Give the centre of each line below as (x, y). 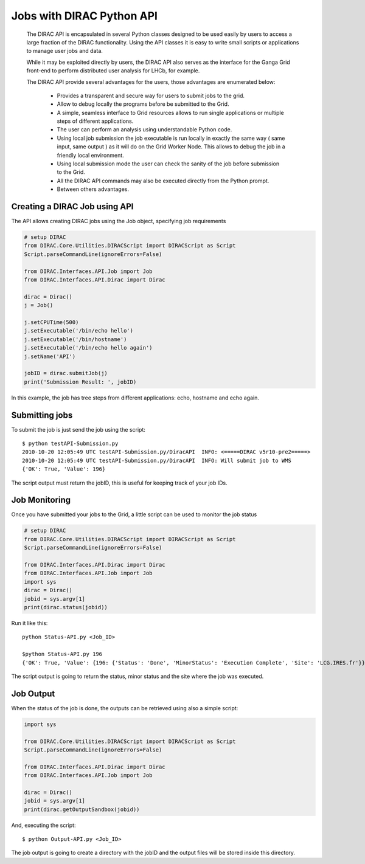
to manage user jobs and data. (65, 51)
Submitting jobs (42, 415)
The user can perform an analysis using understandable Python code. (144, 130)
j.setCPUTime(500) (51, 322)
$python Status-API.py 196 (62, 654)
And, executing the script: (43, 825)
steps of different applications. (95, 121)
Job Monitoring (41, 500)
